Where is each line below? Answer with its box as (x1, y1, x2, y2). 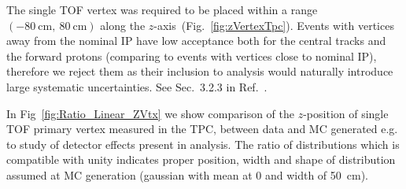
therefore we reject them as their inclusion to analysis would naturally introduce (6, 63, 393, 80)
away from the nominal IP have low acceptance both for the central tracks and (6, 32, 386, 49)
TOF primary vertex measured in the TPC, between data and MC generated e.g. (6, 120, 398, 137)
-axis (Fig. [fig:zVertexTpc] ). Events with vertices (153, 17, 394, 33)
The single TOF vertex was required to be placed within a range (6, 2, 318, 17)
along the (100, 17, 146, 33)
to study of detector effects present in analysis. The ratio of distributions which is (6, 135, 400, 152)
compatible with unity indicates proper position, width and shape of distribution (6, 151, 396, 168)
